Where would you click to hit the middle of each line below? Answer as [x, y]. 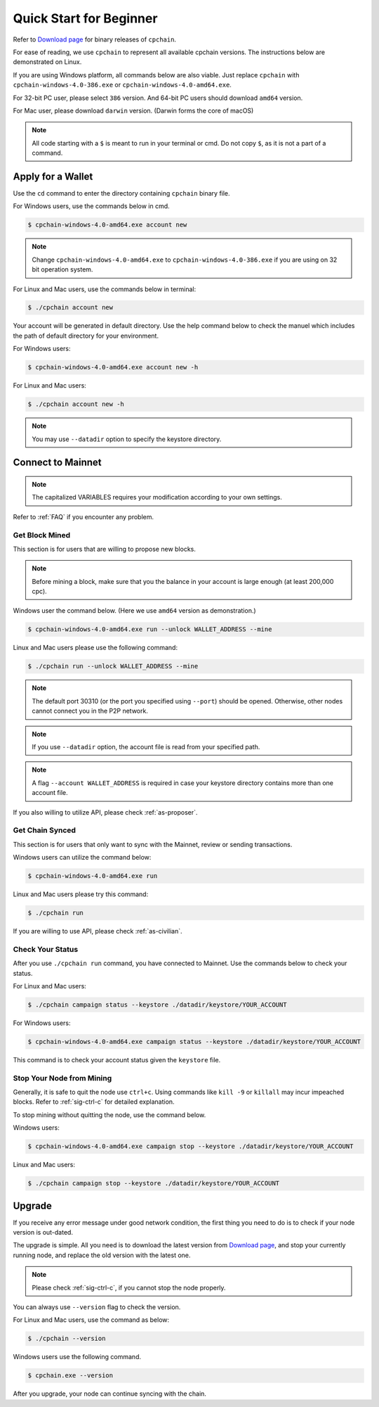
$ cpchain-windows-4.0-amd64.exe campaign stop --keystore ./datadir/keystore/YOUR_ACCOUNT [191, 1146]
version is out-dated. [43, 1233]
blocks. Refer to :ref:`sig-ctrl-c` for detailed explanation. [94, 1102]
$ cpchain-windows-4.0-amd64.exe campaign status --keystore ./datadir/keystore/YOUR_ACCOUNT [194, 1042]
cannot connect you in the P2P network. [90, 711]
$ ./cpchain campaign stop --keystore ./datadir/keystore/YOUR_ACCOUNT [154, 1183]
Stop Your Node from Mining [62, 1078]
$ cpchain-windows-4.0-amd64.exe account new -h [113, 367]
